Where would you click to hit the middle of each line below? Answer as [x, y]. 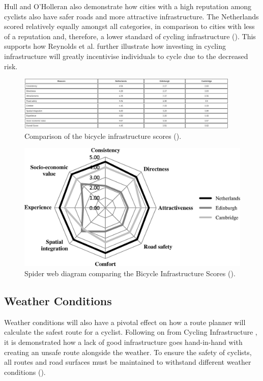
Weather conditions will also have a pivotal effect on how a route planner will [125, 322]
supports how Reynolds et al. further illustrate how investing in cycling [115, 46]
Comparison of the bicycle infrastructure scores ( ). [103, 136]
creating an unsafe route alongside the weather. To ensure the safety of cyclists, [128, 352]
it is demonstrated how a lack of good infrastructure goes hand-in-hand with [123, 342]
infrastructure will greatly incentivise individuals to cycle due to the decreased [126, 56]
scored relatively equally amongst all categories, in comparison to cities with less [129, 26]
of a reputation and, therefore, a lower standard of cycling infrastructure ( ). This [130, 36]
